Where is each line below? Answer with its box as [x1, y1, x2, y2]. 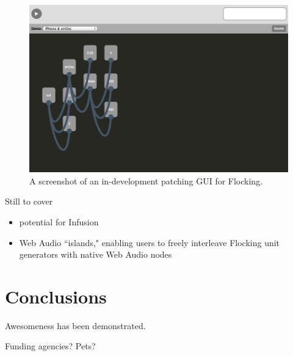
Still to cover [5, 195, 53, 208]
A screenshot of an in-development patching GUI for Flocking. [29, 174, 263, 187]
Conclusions [5, 283, 107, 308]
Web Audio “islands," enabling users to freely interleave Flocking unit [19, 236, 280, 249]
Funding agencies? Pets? [5, 340, 96, 352]
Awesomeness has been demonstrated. [5, 319, 146, 332]
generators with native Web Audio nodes [19, 248, 172, 261]
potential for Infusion [19, 215, 99, 228]
